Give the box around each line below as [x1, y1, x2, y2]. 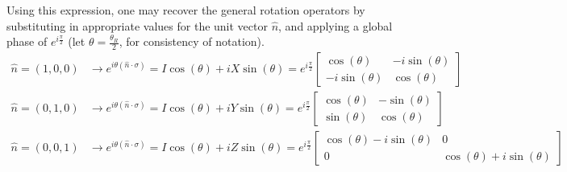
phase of [6, 33, 48, 50]
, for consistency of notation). [119, 33, 265, 50]
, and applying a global [278, 17, 393, 34]
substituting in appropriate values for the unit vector [6, 17, 268, 34]
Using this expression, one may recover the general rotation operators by [6, 2, 365, 18]
